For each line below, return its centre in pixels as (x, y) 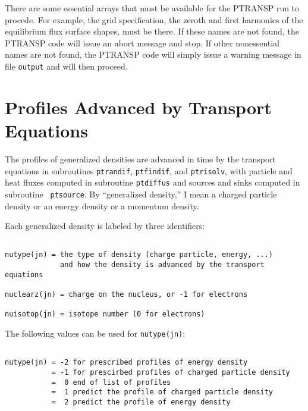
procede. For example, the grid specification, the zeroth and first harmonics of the (154, 19)
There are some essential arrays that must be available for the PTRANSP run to (152, 8)
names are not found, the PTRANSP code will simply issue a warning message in (153, 54)
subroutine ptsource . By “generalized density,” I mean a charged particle (141, 194)
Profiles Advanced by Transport (138, 107)
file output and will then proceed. (66, 66)
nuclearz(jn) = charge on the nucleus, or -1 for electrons (126, 294)
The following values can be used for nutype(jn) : (95, 333)
